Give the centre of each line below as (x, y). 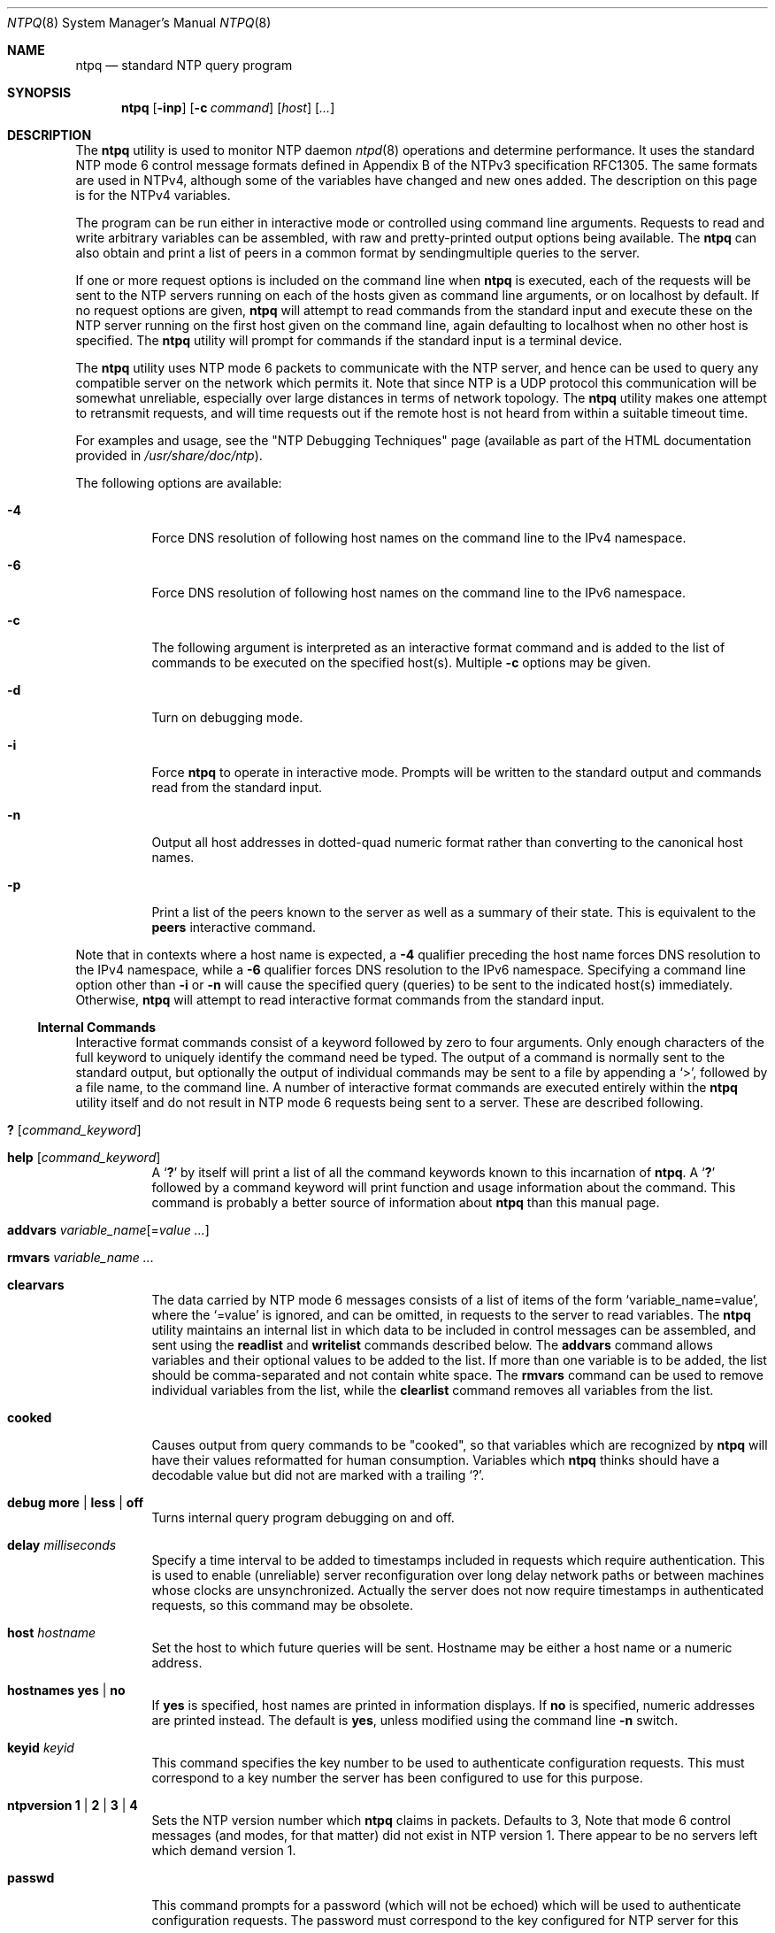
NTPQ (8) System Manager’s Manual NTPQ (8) (139, 23)
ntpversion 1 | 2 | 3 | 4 (73, 1805)
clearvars (36, 1285)
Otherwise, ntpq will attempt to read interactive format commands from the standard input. (340, 1000)
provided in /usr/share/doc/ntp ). (169, 455)
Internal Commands (97, 1027)
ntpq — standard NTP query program (184, 65)
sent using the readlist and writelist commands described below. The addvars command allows (432, 1345)
